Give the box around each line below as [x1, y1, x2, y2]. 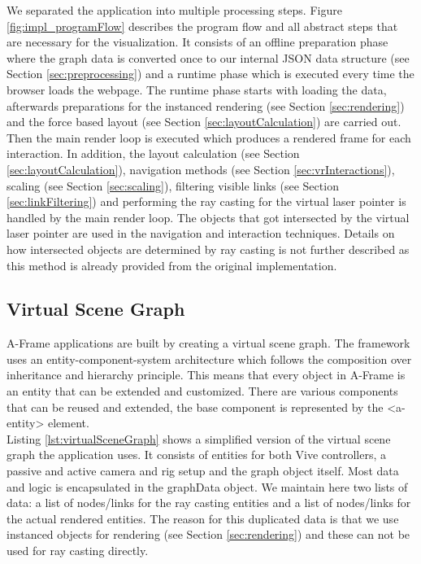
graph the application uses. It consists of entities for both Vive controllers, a [7, 446, 386, 463]
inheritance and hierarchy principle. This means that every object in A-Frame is [7, 366, 406, 383]
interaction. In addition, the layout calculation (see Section [7, 145, 300, 162]
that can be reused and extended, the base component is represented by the [7, 398, 384, 415]
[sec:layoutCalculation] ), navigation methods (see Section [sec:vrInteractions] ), [7, 160, 395, 177]
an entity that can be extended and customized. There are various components [7, 383, 398, 400]
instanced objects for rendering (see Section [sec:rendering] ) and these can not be [7, 526, 410, 543]
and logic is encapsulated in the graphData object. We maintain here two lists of [7, 478, 408, 495]
